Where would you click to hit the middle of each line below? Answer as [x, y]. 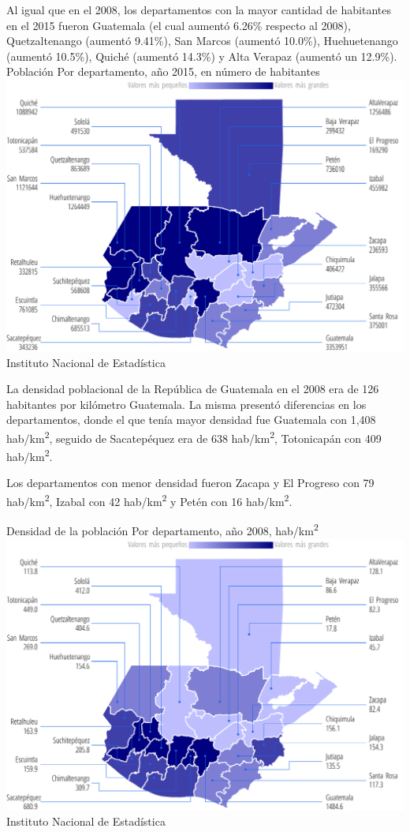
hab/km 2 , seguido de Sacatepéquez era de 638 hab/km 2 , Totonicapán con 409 [194, 437]
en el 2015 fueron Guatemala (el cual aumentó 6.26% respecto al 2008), [179, 25]
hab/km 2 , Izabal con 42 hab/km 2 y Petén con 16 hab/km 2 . [149, 500]
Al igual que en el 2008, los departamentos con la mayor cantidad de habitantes [199, 9]
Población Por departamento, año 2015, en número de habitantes [163, 71]
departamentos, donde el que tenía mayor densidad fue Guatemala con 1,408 [191, 420]
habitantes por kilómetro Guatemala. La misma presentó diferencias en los [186, 404]
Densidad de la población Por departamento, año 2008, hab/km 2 [162, 529]
